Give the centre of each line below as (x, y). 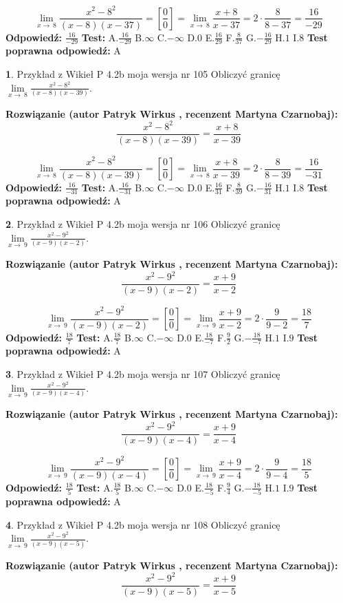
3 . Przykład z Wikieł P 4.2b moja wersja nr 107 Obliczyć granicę (143, 374)
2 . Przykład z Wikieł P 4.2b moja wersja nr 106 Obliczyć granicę (143, 224)
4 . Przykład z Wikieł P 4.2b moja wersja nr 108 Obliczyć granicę (143, 524)
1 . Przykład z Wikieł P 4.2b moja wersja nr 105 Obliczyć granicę (143, 73)
